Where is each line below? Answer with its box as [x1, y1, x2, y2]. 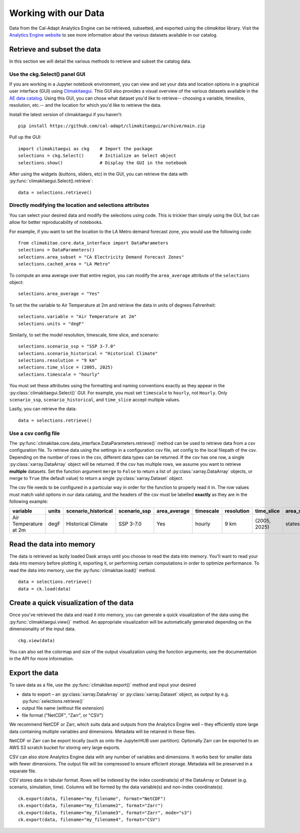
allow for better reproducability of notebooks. [9, 219, 103, 225]
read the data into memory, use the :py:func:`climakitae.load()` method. [9, 567, 156, 573]
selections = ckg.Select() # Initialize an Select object [18, 153, 176, 159]
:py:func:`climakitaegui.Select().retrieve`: [9, 178, 93, 184]
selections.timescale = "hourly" [18, 371, 100, 377]
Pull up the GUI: [9, 134, 42, 140]
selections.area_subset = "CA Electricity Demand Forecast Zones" [18, 254, 184, 260]
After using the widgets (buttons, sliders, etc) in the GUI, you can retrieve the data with [9, 171, 188, 177]
